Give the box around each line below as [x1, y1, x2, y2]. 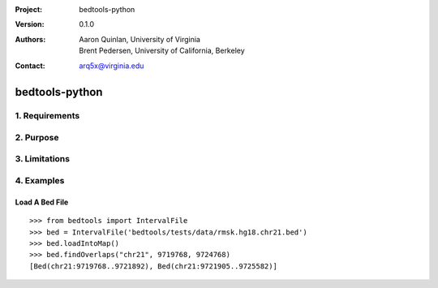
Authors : [15, 34, 46, 44]
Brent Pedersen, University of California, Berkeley [79, 45, 245, 56]
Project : [15, 5, 43, 14]
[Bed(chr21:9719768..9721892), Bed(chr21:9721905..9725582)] [29, 261, 277, 271]
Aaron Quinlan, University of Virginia [79, 34, 200, 44]
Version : [15, 19, 45, 29]
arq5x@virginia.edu [79, 61, 144, 71]
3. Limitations [15, 153, 71, 165]
